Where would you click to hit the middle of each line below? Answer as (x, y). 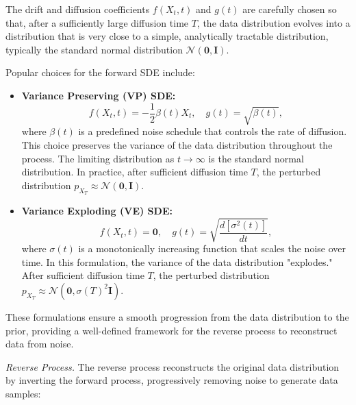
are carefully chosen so (290, 9)
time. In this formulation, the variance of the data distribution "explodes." (177, 261)
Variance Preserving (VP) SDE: (99, 95)
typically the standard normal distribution (94, 49)
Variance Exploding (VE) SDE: (97, 210)
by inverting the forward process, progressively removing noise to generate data (172, 380)
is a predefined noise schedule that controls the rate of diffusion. (213, 131)
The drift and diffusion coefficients (78, 9)
